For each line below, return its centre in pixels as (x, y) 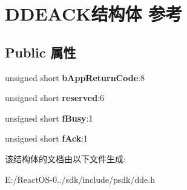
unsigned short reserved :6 (54, 98)
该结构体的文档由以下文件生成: (65, 158)
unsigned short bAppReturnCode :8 (75, 77)
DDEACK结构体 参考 (94, 14)
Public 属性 (41, 52)
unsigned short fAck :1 (47, 138)
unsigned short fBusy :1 (49, 118)
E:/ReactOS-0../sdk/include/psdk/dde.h (80, 179)
